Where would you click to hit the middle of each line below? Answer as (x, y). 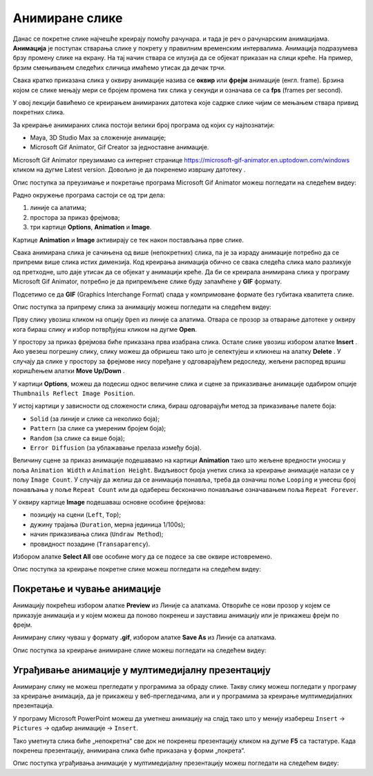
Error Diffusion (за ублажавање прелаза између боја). (116, 448)
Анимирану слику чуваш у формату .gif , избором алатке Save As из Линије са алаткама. (144, 637)
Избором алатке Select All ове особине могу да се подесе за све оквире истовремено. (143, 556)
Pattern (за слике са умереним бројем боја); (98, 428)
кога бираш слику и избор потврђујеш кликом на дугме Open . (105, 329)
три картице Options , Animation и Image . (91, 227)
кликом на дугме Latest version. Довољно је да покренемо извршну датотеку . (129, 170)
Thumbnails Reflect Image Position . (74, 393)
